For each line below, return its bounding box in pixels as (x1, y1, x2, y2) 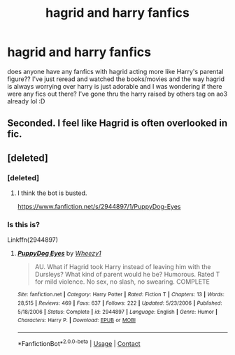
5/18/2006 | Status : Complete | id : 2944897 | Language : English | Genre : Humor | (17, 308, 218, 315)
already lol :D (7, 96, 45, 106)
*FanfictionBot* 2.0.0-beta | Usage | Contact (17, 338, 141, 347)
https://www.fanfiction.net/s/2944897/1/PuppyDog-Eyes (17, 203, 181, 211)
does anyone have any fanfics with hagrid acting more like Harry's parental (7, 67, 224, 75)
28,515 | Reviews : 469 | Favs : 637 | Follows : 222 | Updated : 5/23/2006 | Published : (17, 299, 222, 307)
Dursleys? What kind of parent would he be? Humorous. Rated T (34, 270, 220, 279)
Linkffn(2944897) (7, 236, 58, 244)
